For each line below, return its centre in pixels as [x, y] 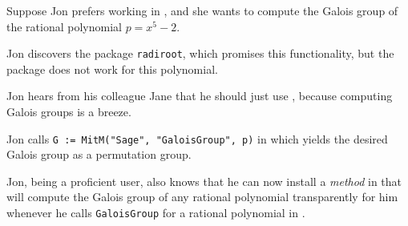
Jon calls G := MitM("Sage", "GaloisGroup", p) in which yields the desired [197, 138]
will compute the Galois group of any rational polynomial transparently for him [202, 197]
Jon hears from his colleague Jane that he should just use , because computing [200, 96]
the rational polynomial [64, 26]
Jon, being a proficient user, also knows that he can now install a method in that [204, 181]
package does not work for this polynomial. [112, 69]
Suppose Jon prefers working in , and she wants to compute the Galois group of [202, 10]
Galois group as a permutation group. [99, 154]
